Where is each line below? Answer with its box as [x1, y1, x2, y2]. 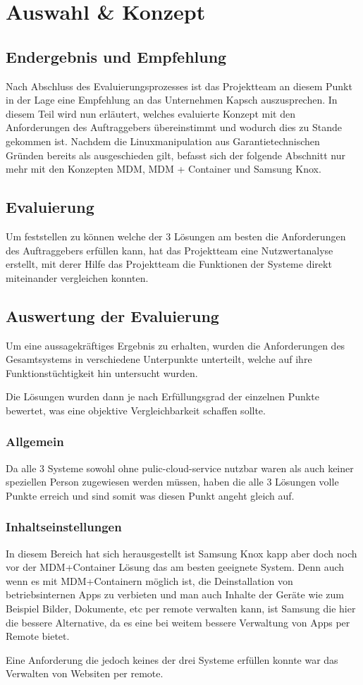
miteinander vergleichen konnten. [6, 270, 149, 285]
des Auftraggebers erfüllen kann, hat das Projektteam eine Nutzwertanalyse [6, 242, 333, 257]
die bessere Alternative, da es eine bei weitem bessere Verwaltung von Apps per [6, 615, 350, 629]
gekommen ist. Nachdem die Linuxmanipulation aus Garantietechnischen [6, 133, 320, 148]
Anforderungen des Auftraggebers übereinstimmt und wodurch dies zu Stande [6, 120, 342, 135]
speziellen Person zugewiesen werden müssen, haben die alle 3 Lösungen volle [6, 474, 339, 489]
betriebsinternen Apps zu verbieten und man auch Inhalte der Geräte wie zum [6, 587, 344, 602]
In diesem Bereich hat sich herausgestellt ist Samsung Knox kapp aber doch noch [6, 545, 357, 560]
